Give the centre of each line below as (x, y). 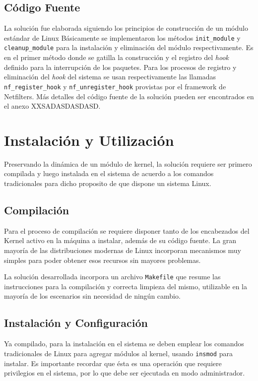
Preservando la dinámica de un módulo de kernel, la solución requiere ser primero (128, 163)
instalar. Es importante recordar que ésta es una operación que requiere (113, 363)
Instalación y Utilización (89, 140)
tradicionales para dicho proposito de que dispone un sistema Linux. (108, 183)
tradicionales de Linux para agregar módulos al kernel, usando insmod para (118, 353)
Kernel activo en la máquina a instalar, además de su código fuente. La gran (120, 240)
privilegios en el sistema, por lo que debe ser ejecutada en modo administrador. (125, 373)
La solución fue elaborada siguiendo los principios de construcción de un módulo (126, 28)
